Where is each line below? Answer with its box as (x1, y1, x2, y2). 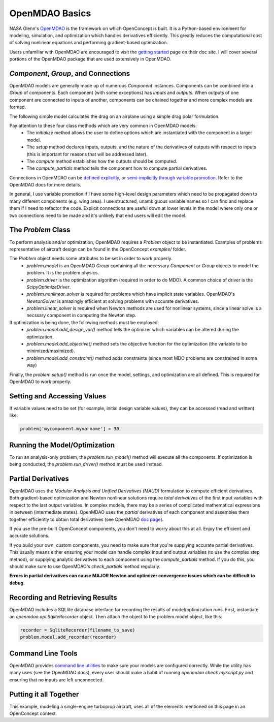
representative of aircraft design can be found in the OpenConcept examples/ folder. (9, 246, 187, 252)
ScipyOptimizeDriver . (26, 284, 71, 290)
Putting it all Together (9, 690, 79, 699)
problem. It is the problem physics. (26, 270, 99, 276)
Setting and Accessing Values (9, 392, 107, 400)
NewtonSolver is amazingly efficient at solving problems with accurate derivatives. (26, 298, 199, 304)
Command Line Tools (9, 649, 78, 657)
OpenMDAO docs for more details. (9, 182, 81, 188)
